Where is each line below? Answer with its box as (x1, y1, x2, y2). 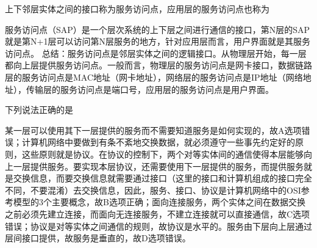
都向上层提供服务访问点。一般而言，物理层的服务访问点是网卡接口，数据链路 (5, 59, 312, 71)
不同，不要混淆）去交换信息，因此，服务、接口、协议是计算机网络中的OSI (5, 183, 301, 196)
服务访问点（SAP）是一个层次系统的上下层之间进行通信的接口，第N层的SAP (5, 23, 310, 35)
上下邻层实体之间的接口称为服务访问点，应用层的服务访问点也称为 (5, 2, 269, 15)
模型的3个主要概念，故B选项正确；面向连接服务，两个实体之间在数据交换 (13, 195, 305, 208)
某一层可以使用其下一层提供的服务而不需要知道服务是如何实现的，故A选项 (5, 123, 302, 136)
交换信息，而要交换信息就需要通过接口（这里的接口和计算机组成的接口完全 (13, 172, 312, 184)
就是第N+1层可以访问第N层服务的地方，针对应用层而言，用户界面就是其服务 (5, 35, 310, 48)
